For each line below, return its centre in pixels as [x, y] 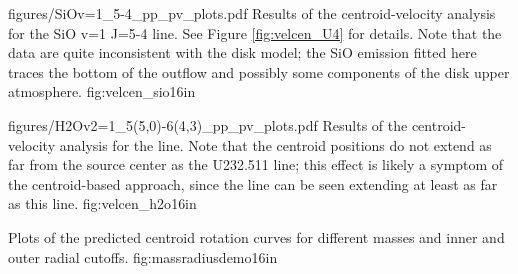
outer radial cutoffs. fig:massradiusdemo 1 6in [143, 256]
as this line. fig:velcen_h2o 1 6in [102, 203]
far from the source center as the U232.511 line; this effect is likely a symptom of [256, 164]
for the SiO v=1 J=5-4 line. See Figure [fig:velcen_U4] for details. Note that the [255, 32]
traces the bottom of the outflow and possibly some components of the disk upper [259, 71]
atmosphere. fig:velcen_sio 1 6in [102, 91]
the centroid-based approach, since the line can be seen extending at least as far [253, 183]
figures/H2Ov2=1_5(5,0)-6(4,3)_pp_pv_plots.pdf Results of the [208, 124]
